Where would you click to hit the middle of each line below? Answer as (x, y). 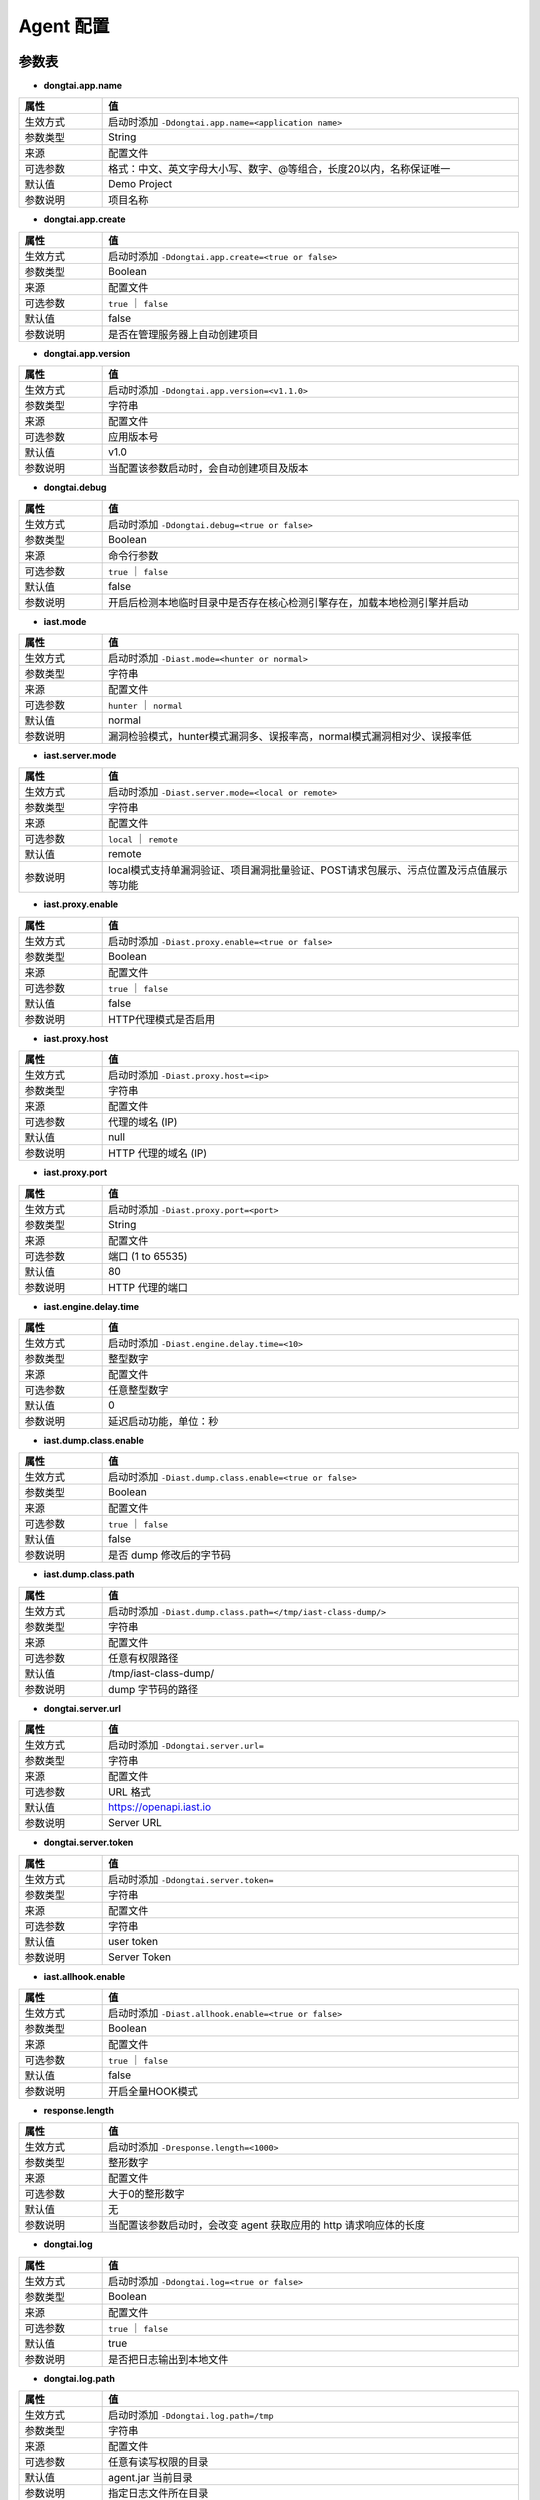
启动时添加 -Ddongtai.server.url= (186, 1745)
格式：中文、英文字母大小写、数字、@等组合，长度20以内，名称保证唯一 (279, 169)
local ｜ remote (143, 839)
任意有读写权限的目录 (158, 2462)
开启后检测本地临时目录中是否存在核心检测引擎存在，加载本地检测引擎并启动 (288, 602)
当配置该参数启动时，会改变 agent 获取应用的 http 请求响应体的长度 (266, 2225)
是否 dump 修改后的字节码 (170, 1555)
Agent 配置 (64, 26)
